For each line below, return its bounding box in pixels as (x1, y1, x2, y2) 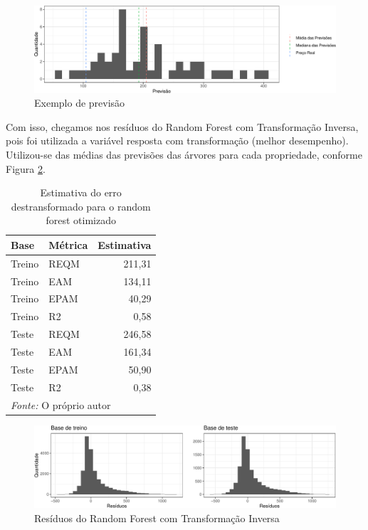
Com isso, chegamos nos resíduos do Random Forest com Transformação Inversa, (6, 119, 359, 134)
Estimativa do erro (40, 185, 122, 200)
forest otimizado (46, 213, 116, 228)
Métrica (48, 237, 88, 252)
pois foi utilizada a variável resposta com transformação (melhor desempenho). (6, 133, 349, 148)
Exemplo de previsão (34, 95, 125, 110)
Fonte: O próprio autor (11, 397, 111, 412)
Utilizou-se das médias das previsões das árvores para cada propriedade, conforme (6, 147, 362, 161)
